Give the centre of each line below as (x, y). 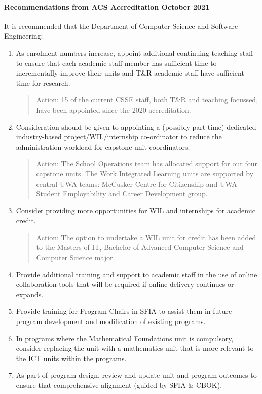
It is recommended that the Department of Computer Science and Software (121, 26)
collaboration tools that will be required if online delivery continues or (125, 284)
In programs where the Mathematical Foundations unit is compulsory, (125, 338)
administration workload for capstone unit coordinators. (103, 146)
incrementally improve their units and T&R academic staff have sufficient (130, 73)
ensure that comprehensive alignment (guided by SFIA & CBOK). (119, 385)
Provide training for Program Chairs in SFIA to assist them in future (124, 311)
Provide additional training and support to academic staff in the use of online (137, 274)
